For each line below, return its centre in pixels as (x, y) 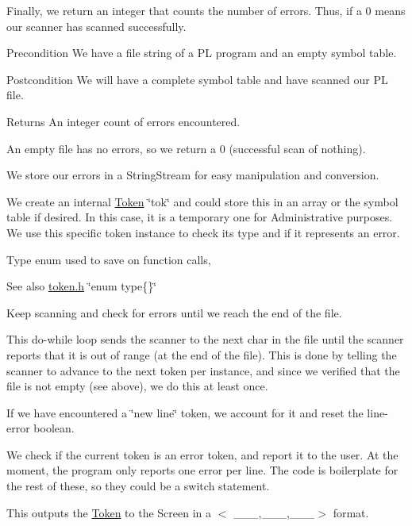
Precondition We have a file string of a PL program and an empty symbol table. (202, 53)
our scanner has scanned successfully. (96, 26)
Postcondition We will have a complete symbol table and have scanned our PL (197, 79)
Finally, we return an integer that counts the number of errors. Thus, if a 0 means (206, 10)
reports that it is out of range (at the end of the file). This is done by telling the (202, 354)
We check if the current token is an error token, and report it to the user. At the (202, 454)
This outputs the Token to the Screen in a (109, 512)
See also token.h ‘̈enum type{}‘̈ (82, 286)
